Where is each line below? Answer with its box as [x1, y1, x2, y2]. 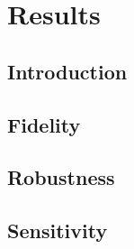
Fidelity [7, 110, 81, 138]
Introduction [7, 57, 128, 85]
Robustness [7, 163, 115, 191]
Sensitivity [7, 217, 108, 244]
